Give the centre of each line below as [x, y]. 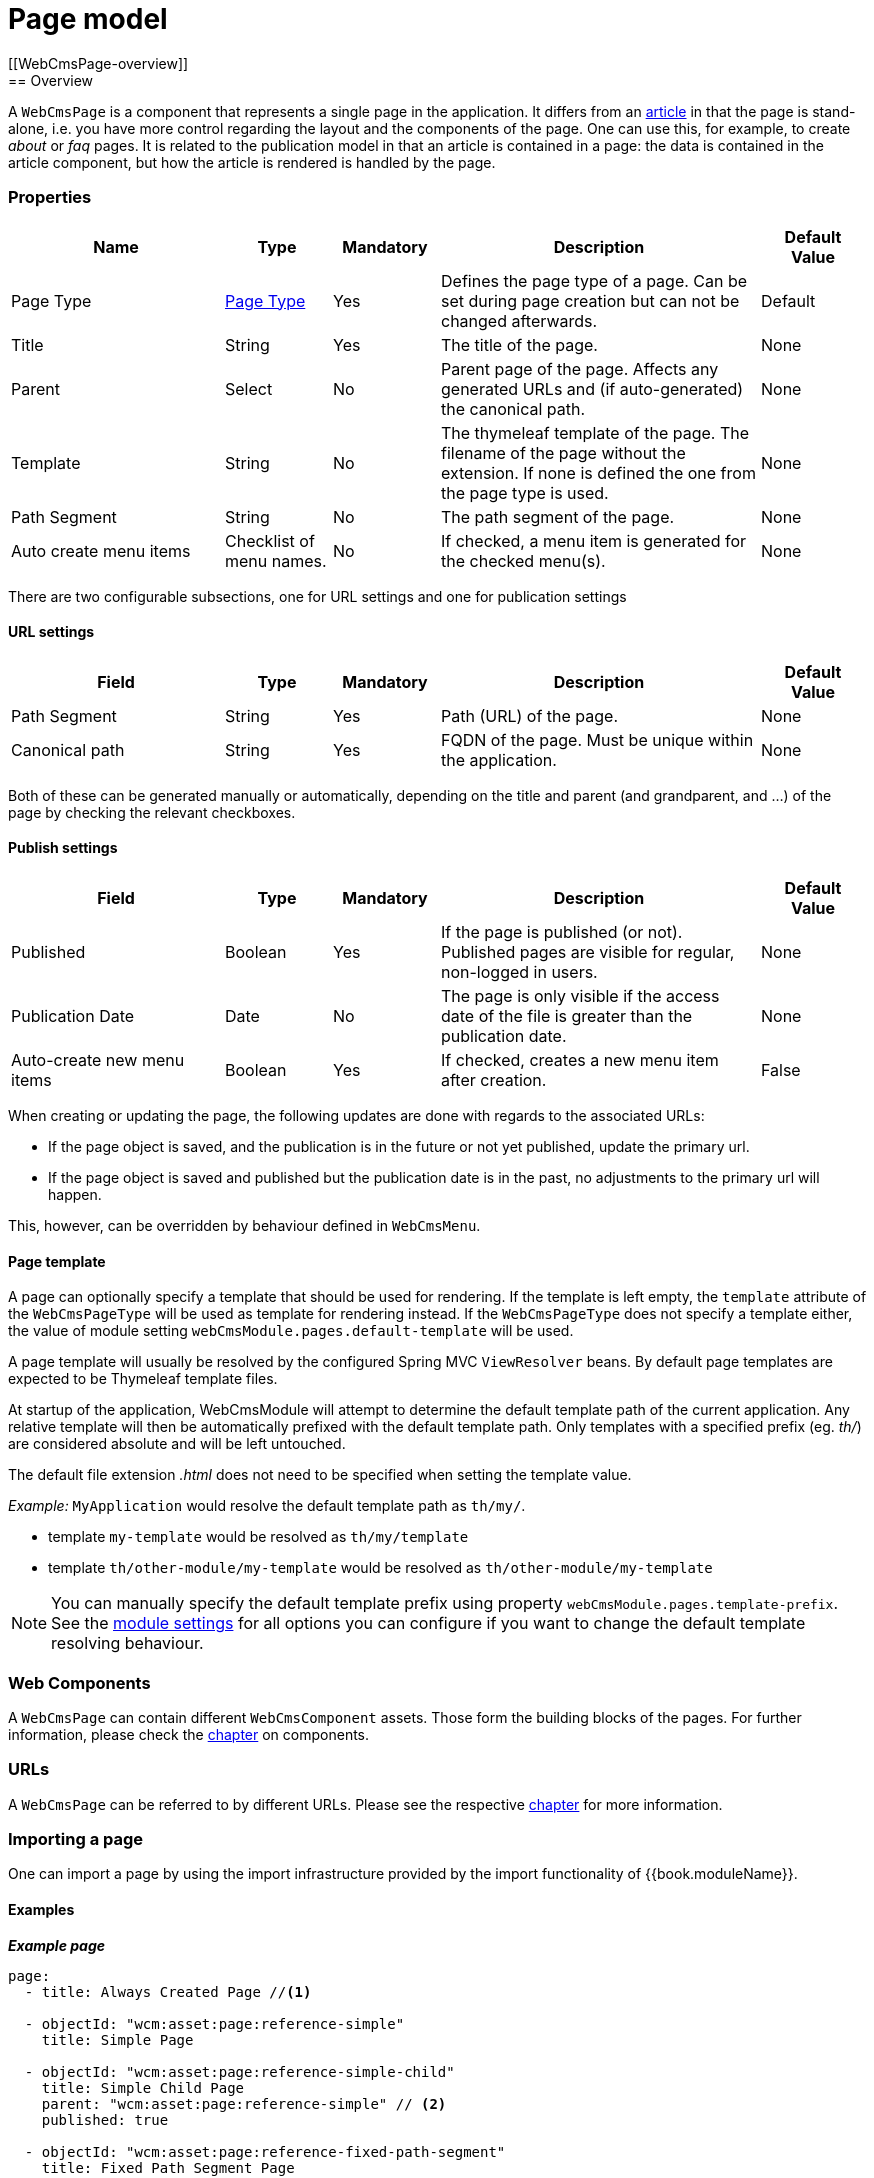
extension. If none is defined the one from [598, 472]
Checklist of [270, 540]
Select [249, 388]
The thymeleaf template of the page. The [595, 432]
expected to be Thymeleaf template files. [143, 1379]
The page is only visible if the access [580, 995]
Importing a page [76, 1839]
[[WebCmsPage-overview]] [98, 63]
